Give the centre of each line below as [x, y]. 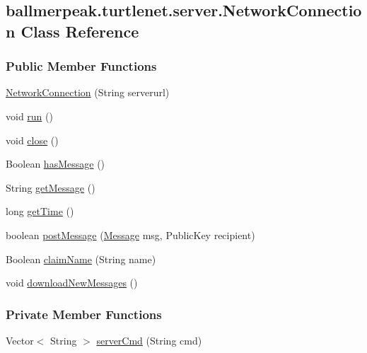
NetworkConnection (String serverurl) [88, 92]
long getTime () [40, 211]
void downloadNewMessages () [72, 283]
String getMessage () [51, 187]
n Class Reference [72, 31]
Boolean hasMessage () [56, 164]
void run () [29, 116]
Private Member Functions [84, 314]
